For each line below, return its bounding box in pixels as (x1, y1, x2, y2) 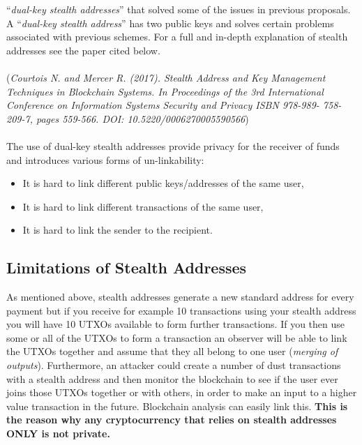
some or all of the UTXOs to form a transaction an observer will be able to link (6, 330, 347, 345)
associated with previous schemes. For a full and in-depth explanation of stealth (6, 29, 348, 44)
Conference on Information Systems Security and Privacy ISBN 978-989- (6, 98, 319, 112)
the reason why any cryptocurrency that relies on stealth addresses (6, 412, 337, 427)
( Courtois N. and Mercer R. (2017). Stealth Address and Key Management (6, 70, 326, 84)
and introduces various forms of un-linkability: (6, 152, 204, 167)
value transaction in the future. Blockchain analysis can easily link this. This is (6, 398, 348, 413)
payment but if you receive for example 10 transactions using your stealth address (6, 303, 356, 317)
